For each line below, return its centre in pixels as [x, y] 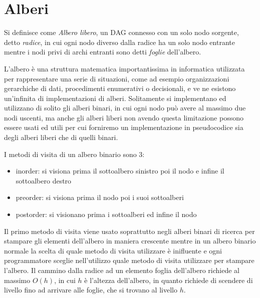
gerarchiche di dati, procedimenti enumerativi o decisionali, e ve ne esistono [120, 88]
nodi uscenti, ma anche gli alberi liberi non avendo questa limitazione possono [124, 117]
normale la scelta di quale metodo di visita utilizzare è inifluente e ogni [113, 250]
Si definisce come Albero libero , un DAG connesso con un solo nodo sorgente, [121, 32]
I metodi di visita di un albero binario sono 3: [74, 154]
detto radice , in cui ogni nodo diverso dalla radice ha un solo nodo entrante [119, 42]
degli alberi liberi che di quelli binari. [61, 137]
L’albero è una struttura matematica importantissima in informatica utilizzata [124, 68]
